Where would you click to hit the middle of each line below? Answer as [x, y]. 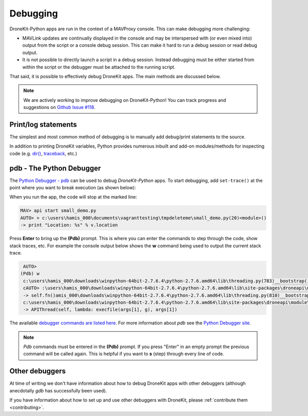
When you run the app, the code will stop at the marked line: [73, 197]
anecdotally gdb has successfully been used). [58, 390]
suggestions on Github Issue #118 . [60, 107]
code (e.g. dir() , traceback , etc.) [43, 153]
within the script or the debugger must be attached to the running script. [99, 67]
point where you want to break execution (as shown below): [73, 188]
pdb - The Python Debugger [55, 168]
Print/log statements [43, 124]
